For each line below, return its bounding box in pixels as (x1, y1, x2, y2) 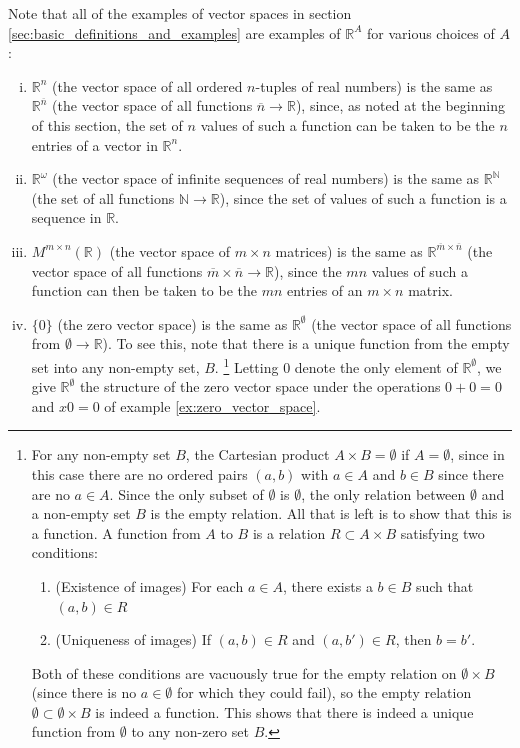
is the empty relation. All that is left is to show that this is (150, 503, 512, 524)
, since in (450, 444, 505, 465)
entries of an (287, 280, 363, 301)
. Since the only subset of (109, 483, 264, 504)
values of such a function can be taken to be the (200, 114, 495, 135)
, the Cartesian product (185, 444, 330, 465)
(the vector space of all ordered (52, 75, 243, 96)
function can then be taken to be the (31, 280, 257, 301)
